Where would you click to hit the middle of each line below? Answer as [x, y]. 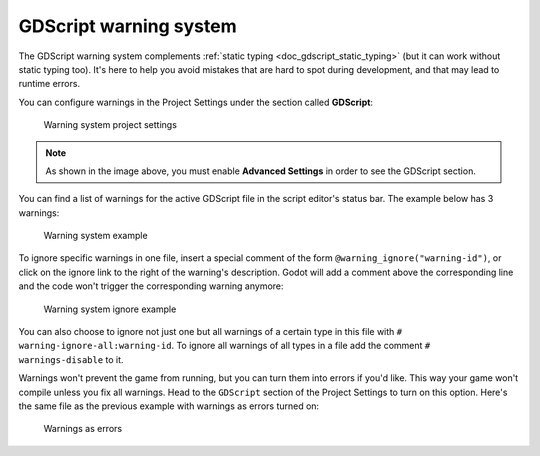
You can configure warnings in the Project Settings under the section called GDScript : [196, 102]
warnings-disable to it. [71, 359]
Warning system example [96, 236]
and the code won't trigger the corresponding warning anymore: [151, 286]
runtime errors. [49, 84]
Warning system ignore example [110, 309]
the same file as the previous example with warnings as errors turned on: [169, 406]
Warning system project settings [110, 125]
